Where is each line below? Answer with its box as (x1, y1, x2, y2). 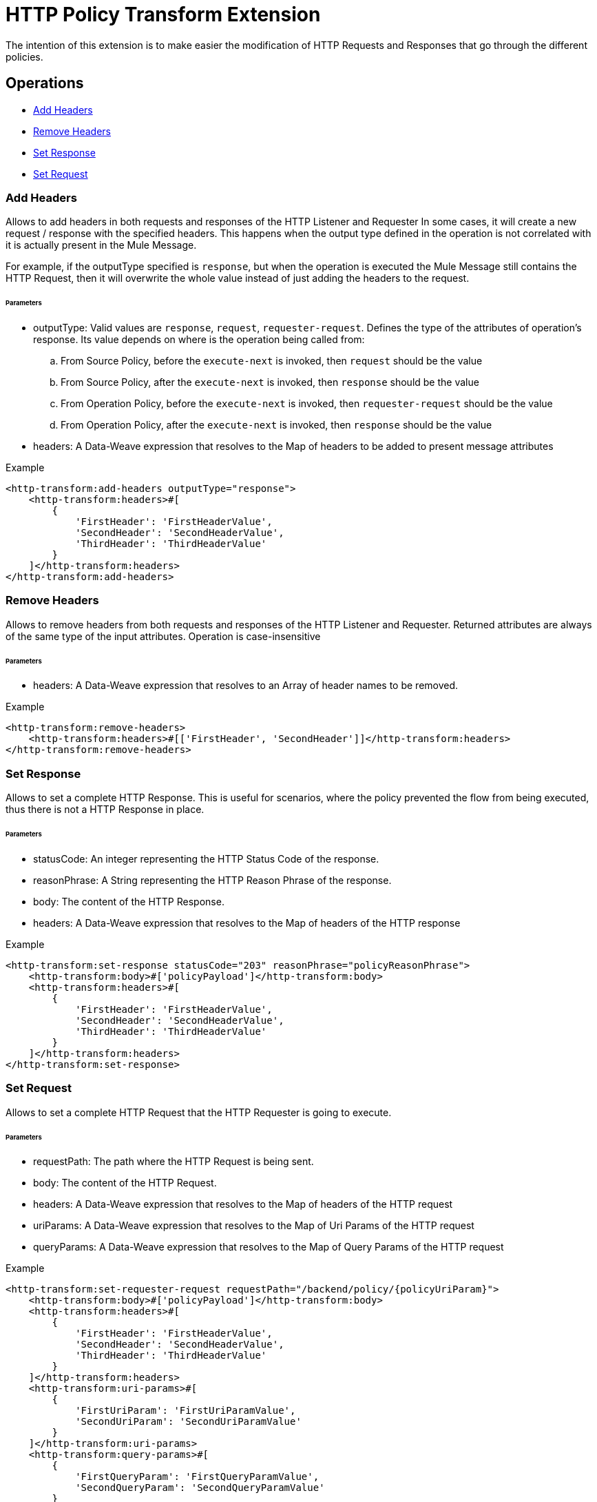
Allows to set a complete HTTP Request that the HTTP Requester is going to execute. (6, 1106, 392, 1118)
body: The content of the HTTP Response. (33, 895, 224, 907)
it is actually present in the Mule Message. (6, 239, 197, 251)
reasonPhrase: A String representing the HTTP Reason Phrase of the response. (33, 874, 392, 886)
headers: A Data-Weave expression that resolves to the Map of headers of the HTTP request (33, 1198, 453, 1211)
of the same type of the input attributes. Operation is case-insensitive (6, 630, 321, 642)
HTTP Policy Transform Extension (6, 3, 321, 26)
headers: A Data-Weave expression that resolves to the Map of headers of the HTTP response (33, 916, 461, 929)
